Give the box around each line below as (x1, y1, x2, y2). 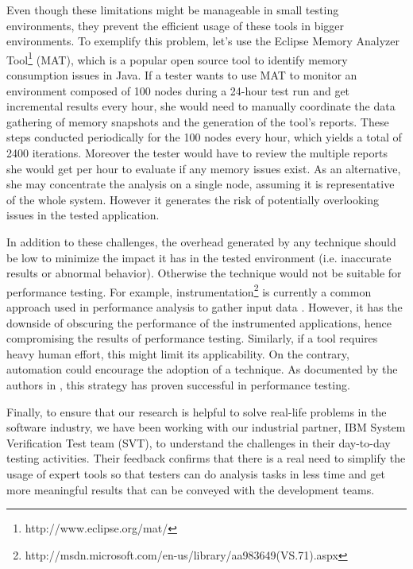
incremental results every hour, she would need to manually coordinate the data (6, 98, 396, 114)
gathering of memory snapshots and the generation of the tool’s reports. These (6, 113, 389, 130)
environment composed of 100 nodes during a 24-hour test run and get (6, 82, 350, 99)
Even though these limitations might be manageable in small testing (6, 2, 339, 17)
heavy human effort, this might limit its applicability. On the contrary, (6, 345, 349, 362)
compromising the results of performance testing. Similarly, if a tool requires (6, 330, 378, 346)
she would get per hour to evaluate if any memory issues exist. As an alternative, (6, 160, 401, 176)
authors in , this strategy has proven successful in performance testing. (6, 376, 350, 393)
